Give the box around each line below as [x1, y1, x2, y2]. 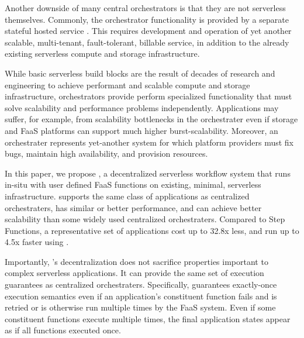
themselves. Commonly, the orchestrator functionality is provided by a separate [5, 13, 289, 25]
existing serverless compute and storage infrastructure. [5, 47, 200, 60]
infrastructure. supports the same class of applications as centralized [5, 189, 250, 202]
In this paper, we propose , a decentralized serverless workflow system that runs [5, 167, 291, 179]
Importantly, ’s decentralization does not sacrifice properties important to [5, 255, 268, 267]
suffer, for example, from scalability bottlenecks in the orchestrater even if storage [5, 113, 298, 125]
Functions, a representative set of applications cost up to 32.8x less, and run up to [5, 224, 299, 236]
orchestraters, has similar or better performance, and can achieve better [5, 201, 262, 213]
